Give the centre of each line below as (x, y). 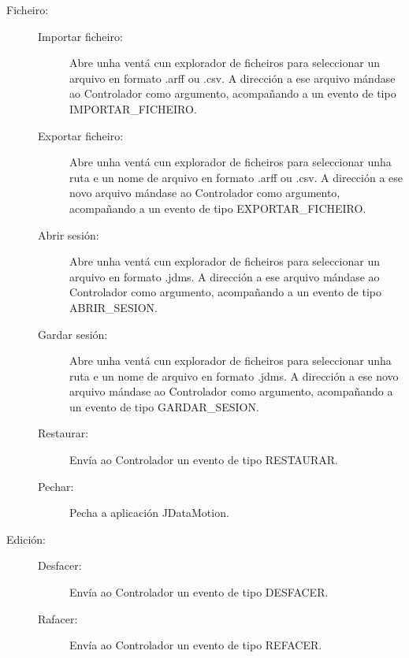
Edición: (26, 539)
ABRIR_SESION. (114, 307)
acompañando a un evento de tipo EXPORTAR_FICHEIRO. (218, 208)
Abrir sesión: (69, 234)
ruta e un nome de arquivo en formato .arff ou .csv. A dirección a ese (236, 177)
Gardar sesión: (73, 334)
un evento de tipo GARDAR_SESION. (164, 406)
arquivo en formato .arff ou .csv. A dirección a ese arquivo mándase (232, 78)
